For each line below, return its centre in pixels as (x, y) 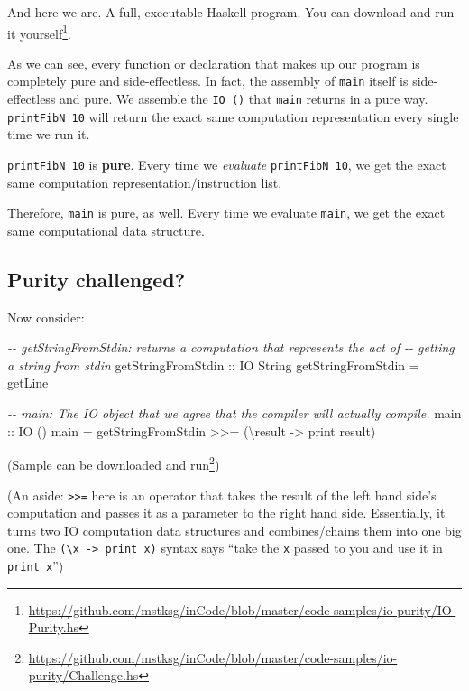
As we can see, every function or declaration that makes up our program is (214, 63)
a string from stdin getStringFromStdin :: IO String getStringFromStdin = (213, 364)
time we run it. (49, 134)
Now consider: (46, 317)
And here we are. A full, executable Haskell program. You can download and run (231, 12)
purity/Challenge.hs (83, 675)
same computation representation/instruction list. (145, 182)
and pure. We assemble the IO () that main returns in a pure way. (244, 99)
